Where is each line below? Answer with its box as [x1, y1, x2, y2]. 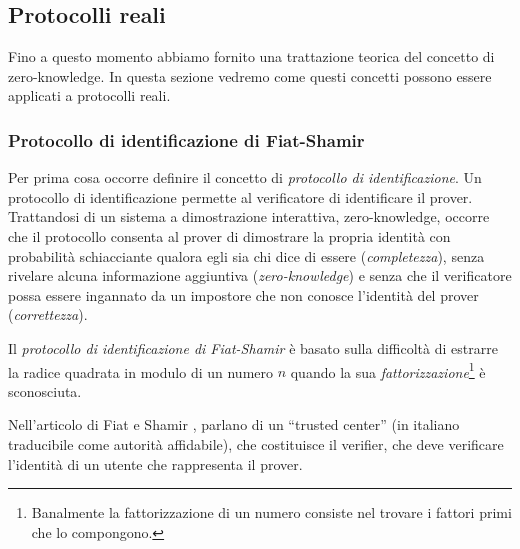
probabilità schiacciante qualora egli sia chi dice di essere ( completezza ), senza [8, 245, 485, 266]
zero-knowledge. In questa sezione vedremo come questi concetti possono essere [8, 65, 492, 86]
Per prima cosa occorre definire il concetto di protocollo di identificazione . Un [8, 167, 482, 188]
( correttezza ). [8, 304, 88, 325]
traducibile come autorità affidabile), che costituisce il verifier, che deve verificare [8, 433, 504, 454]
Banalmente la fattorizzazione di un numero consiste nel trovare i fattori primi [31, 502, 512, 523]
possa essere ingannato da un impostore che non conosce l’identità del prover [8, 284, 479, 305]
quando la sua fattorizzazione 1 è [290, 358, 486, 382]
